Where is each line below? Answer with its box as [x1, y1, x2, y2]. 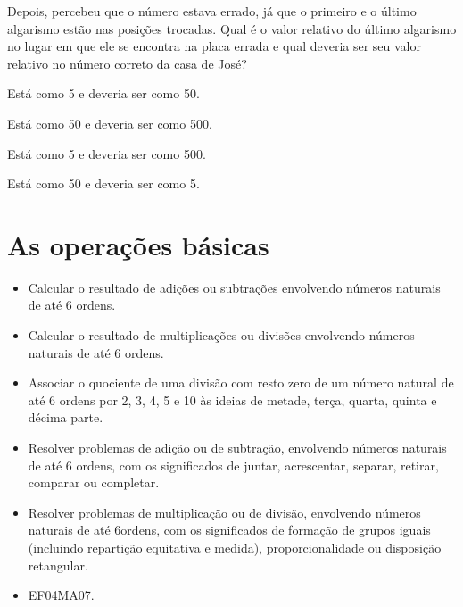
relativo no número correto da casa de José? [7, 54, 247, 72]
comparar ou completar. [28, 473, 160, 492]
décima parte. [28, 408, 103, 427]
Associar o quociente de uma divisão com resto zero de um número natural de [28, 373, 454, 392]
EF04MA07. [28, 586, 95, 604]
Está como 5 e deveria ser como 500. [7, 144, 206, 162]
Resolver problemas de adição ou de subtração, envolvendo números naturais [28, 438, 447, 457]
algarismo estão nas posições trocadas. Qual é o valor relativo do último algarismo [7, 19, 457, 37]
